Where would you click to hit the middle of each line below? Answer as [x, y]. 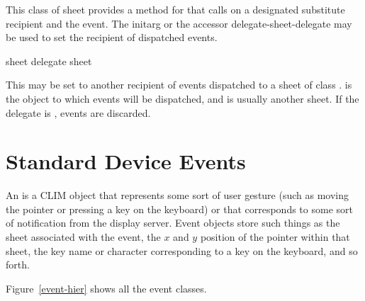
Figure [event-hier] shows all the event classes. [106, 288]
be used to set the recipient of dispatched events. [112, 37]
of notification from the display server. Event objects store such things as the [173, 223]
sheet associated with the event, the [83, 237]
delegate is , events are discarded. [78, 112]
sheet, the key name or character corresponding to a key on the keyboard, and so [182, 250]
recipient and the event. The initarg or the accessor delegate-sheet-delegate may [179, 23]
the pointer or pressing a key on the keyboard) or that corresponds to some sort [179, 209]
